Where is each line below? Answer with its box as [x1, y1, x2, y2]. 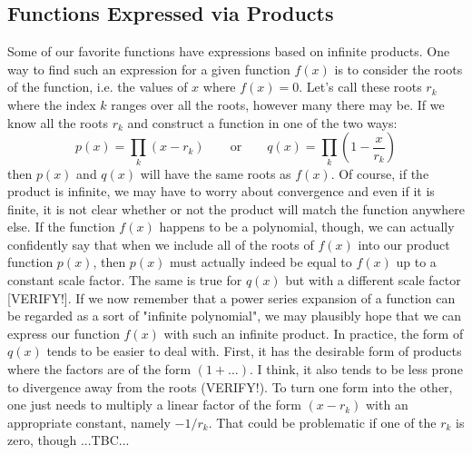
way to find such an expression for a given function [7, 59, 290, 78]
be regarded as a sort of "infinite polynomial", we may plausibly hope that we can [7, 306, 462, 325]
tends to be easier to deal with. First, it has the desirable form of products [46, 341, 462, 361]
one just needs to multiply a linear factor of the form [7, 395, 301, 414]
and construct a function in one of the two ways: [127, 113, 398, 132]
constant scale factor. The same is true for [7, 271, 242, 290]
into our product [358, 234, 450, 253]
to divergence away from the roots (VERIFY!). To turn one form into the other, [7, 377, 453, 396]
